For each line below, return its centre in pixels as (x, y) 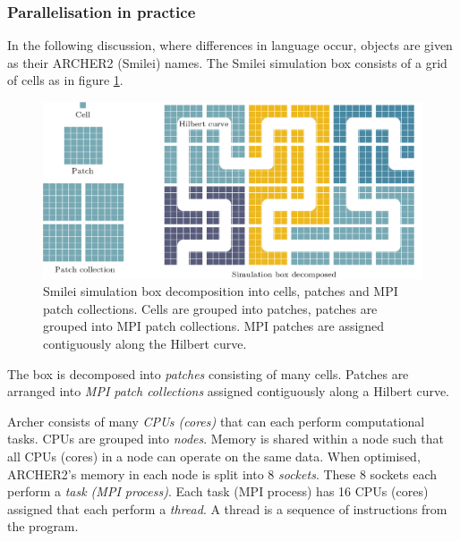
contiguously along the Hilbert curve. (145, 344)
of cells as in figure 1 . (65, 80)
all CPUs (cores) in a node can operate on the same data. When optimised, (214, 456)
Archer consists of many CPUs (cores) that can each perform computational (216, 421)
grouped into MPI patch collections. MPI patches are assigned (214, 326)
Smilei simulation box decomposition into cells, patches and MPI (221, 291)
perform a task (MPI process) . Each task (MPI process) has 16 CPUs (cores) (218, 491)
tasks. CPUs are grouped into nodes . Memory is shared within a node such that (226, 439)
